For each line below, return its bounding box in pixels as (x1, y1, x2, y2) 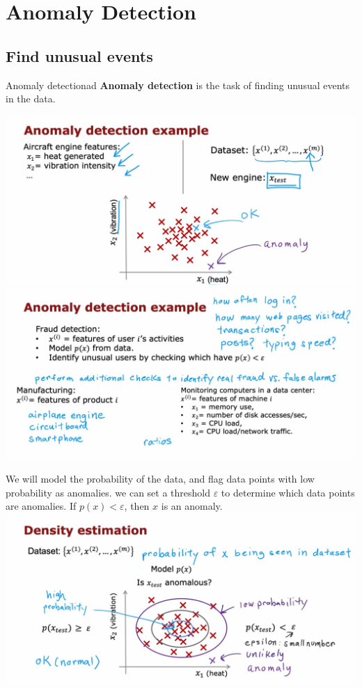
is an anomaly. (161, 499, 223, 513)
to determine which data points (221, 485, 355, 499)
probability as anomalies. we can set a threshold (6, 485, 210, 499)
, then (124, 499, 150, 513)
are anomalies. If (6, 499, 77, 513)
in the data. (6, 91, 56, 106)
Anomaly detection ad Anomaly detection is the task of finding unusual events (6, 77, 350, 92)
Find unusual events (6, 45, 153, 66)
